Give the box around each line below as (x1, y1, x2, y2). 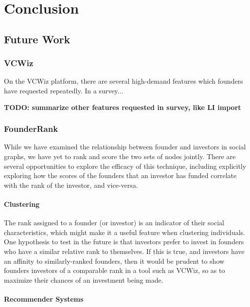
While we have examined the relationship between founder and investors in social (4, 142, 246, 152)
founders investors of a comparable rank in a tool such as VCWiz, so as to (4, 265, 225, 275)
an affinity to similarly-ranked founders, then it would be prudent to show (4, 255, 225, 266)
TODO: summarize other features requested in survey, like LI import (4, 102, 241, 112)
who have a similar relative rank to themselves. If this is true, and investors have (4, 246, 245, 256)
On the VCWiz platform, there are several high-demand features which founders (4, 76, 243, 86)
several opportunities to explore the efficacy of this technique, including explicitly (4, 161, 247, 171)
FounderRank (4, 123, 58, 135)
